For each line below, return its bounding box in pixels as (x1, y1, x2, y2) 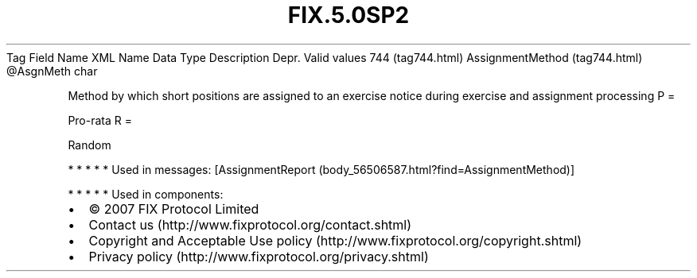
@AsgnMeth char (6, 64, 98, 78)
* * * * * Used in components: (68, 187, 224, 201)
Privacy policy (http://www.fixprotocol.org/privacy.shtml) (88, 248, 429, 264)
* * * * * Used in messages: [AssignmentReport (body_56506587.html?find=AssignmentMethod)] (68, 162, 575, 176)
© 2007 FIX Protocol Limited (88, 200, 259, 217)
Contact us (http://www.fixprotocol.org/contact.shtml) (88, 216, 412, 233)
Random (68, 137, 111, 152)
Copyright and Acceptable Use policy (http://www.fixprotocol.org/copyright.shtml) (88, 232, 582, 249)
